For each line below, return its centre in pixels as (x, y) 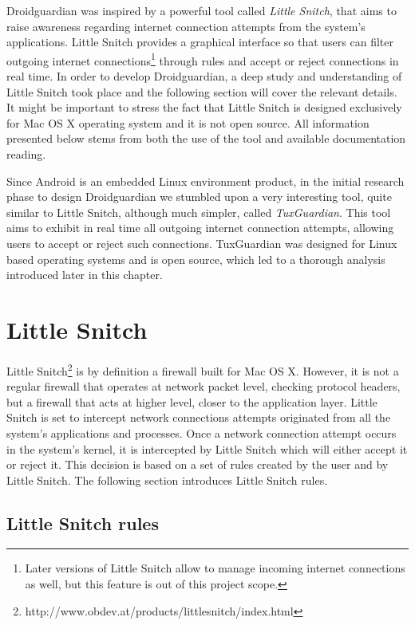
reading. (26, 154)
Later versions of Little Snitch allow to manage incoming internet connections (215, 568)
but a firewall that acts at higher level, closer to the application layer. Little (192, 401)
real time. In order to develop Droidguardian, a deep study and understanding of (204, 76)
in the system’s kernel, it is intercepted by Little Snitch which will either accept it (207, 448)
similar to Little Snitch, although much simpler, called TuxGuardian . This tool (199, 212)
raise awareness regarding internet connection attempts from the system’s (186, 26)
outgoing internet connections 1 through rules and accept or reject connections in (203, 59)
